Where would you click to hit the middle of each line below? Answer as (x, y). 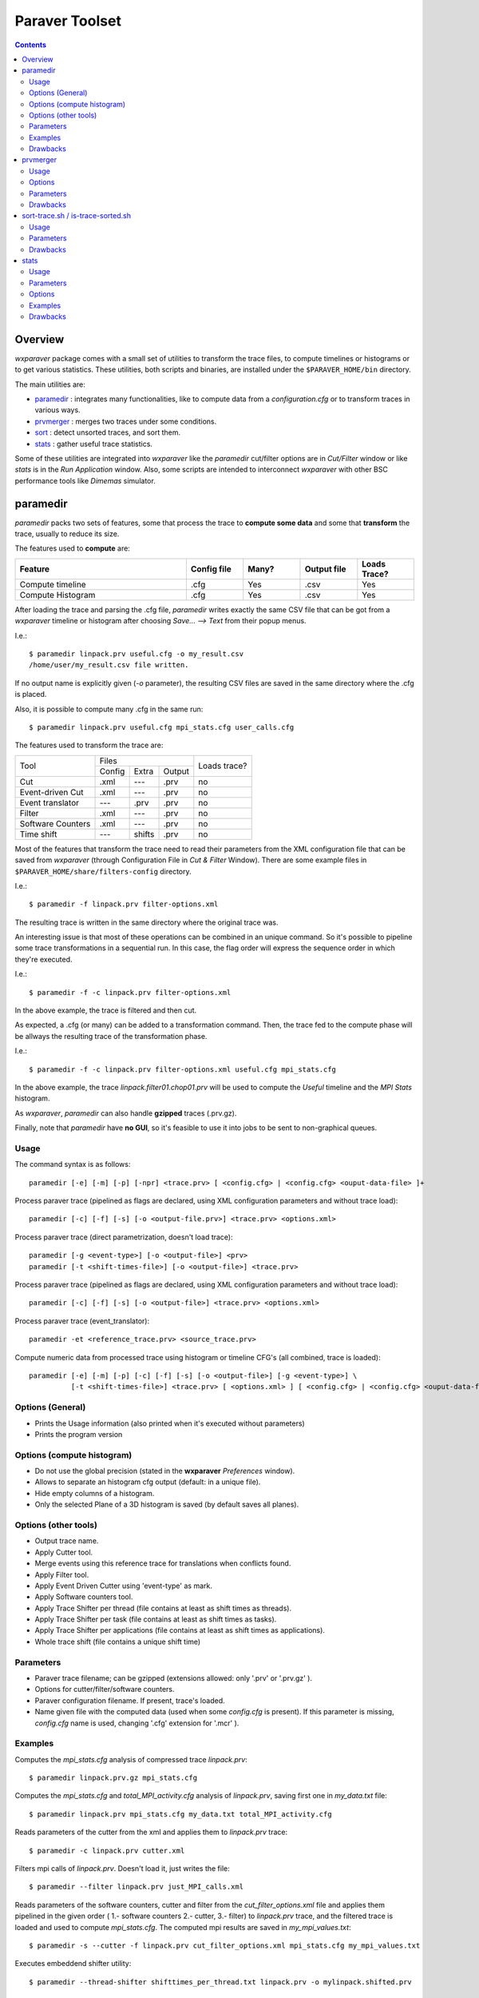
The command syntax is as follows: (73, 1164)
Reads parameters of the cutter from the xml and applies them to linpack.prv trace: (151, 1832)
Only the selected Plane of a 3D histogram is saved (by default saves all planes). (167, 1504)
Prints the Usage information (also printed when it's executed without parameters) (170, 1423)
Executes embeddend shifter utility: (73, 1964)
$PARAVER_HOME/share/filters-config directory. (103, 871)
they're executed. (44, 959)
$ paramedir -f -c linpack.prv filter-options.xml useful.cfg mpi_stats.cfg (183, 1069)
